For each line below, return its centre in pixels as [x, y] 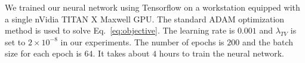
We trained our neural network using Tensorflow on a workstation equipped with [152, 7]
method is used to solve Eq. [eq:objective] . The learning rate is [120, 30]
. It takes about [121, 53]
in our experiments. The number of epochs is [142, 42]
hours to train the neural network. [221, 53]
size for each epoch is [43, 53]
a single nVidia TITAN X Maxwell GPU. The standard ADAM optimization [145, 19]
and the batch [268, 42]
